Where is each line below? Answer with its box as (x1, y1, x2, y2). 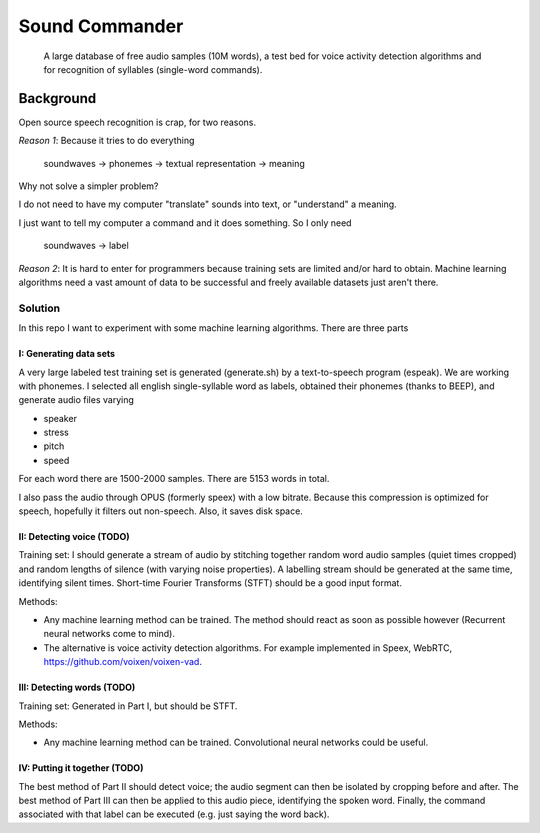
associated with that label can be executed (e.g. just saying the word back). (18, 808, 330, 820)
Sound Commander (18, 15, 184, 37)
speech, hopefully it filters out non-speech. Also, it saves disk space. (18, 505, 304, 517)
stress (43, 426, 69, 439)
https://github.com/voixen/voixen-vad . (43, 656, 202, 668)
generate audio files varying (18, 394, 135, 406)
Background (18, 90, 97, 107)
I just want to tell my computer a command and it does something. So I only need (18, 216, 352, 229)
